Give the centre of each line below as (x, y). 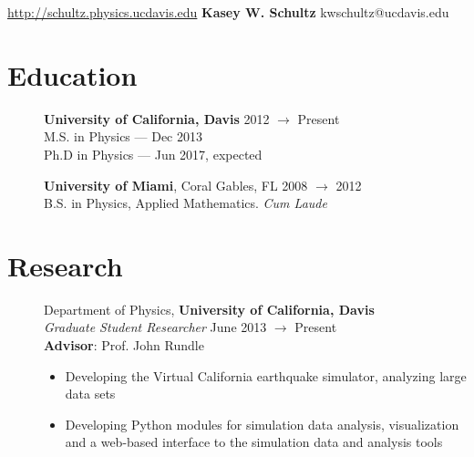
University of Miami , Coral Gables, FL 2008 (176, 185)
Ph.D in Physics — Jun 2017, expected (153, 154)
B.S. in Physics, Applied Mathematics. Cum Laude (185, 203)
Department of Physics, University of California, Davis (209, 309)
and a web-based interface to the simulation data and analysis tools (254, 442)
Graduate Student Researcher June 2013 (155, 327)
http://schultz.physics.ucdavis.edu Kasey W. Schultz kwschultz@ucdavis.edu (228, 12)
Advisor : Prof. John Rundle (124, 345)
